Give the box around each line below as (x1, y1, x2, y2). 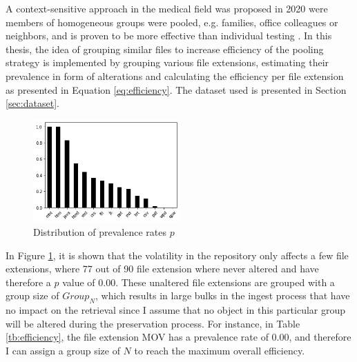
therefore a (6, 274, 51, 289)
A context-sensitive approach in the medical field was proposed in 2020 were (6, 1, 328, 15)
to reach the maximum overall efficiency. (134, 343, 305, 358)
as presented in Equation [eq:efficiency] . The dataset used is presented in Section (6, 82, 347, 97)
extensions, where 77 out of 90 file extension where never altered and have (6, 261, 319, 276)
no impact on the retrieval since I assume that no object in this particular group (6, 303, 346, 317)
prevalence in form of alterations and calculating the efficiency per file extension (6, 68, 344, 83)
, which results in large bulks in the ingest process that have (95, 288, 350, 303)
